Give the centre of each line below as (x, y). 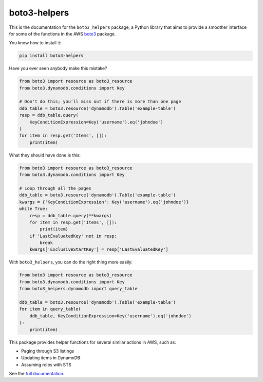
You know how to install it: (35, 43)
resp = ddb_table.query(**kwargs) (71, 216)
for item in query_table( (50, 309)
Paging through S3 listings (47, 351)
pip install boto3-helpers (51, 56)
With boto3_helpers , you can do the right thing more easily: (71, 262)
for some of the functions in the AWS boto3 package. (63, 34)
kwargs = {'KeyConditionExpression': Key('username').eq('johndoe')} (104, 202)
